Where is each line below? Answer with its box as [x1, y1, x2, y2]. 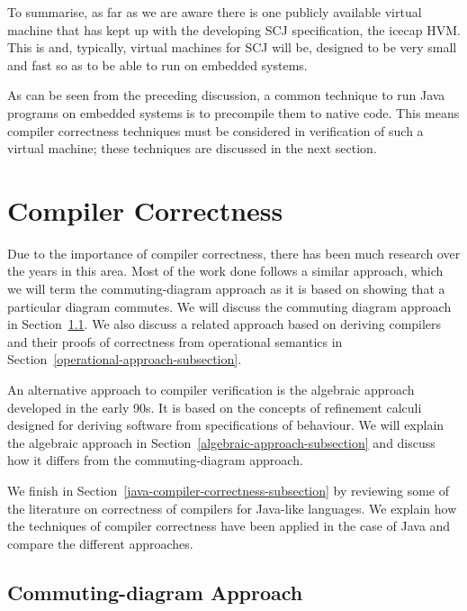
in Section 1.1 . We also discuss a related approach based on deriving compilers [7, 315, 442, 333]
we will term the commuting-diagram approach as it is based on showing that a [7, 279, 445, 298]
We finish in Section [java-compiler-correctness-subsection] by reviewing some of [7, 481, 450, 499]
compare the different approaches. [7, 533, 193, 552]
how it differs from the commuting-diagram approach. [7, 451, 303, 470]
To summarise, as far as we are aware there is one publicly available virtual [7, 3, 422, 21]
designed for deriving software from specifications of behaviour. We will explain [7, 415, 445, 434]
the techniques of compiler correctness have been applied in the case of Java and [7, 516, 451, 535]
